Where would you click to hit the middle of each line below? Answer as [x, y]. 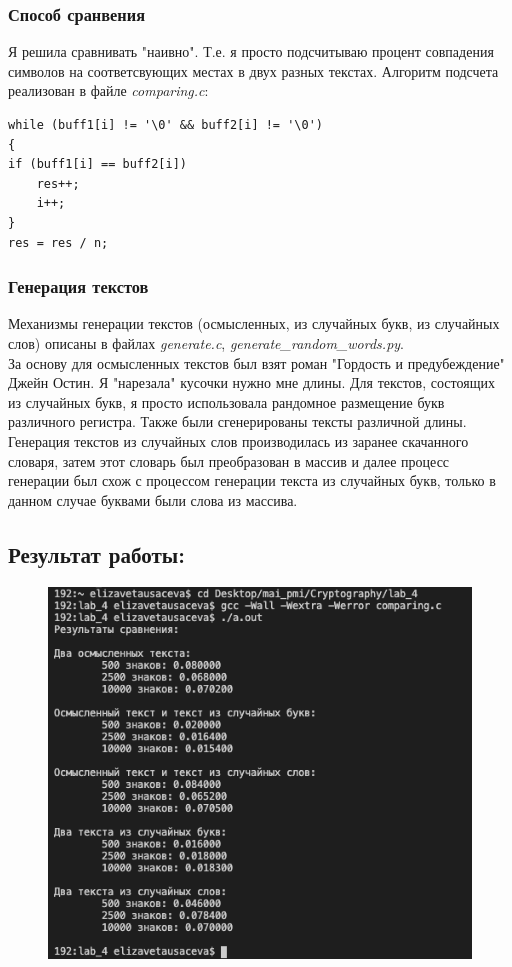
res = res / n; [58, 242]
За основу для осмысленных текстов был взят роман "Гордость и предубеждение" [256, 362]
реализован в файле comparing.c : [108, 90]
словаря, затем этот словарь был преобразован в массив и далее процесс [229, 460]
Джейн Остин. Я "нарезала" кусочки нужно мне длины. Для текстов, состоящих [251, 382]
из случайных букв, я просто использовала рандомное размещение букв [226, 401]
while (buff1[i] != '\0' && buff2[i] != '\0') [165, 125]
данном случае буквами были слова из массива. [153, 499]
